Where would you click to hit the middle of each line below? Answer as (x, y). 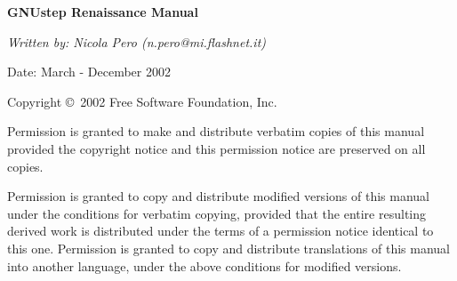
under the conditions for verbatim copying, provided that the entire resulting (217, 213)
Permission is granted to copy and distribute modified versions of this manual (218, 196)
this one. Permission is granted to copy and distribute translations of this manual (228, 248)
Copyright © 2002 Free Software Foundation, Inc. (142, 101)
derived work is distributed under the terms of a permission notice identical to (220, 231)
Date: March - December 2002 (89, 72)
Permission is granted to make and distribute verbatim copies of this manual (216, 131)
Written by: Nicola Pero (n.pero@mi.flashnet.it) (137, 41)
